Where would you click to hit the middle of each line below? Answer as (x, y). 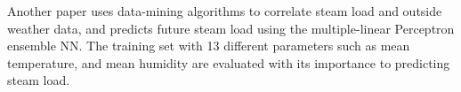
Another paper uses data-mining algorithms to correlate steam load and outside (225, 11)
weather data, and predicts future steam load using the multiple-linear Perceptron (231, 28)
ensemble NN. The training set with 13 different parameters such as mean (209, 46)
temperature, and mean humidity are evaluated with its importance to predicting (229, 62)
